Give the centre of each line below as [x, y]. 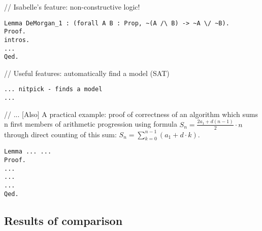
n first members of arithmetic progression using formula [91, 124]
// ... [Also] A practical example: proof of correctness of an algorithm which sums [131, 114]
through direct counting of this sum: [60, 134]
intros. [17, 40]
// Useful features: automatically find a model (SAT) [87, 73]
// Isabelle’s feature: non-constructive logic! [72, 7]
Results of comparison [63, 220]
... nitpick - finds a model [53, 89]
